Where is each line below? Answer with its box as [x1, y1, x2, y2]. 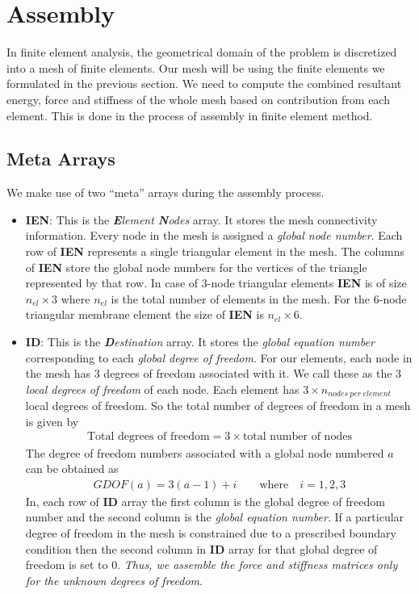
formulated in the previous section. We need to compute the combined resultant [6, 75, 402, 92]
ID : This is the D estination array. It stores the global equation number [25, 333, 375, 350]
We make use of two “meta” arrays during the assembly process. [6, 184, 325, 201]
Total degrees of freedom [86, 431, 210, 443]
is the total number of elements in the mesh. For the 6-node [111, 290, 407, 307]
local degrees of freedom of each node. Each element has [25, 380, 300, 397]
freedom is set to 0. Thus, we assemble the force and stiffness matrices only [25, 556, 398, 573]
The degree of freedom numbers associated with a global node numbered [25, 444, 384, 461]
